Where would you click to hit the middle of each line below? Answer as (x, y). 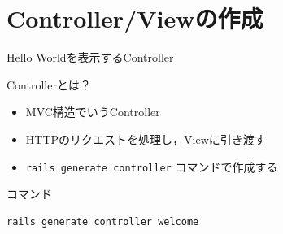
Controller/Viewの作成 (135, 18)
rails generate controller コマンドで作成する (152, 166)
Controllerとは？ (49, 84)
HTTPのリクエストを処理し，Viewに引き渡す (146, 139)
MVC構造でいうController (93, 112)
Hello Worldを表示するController (90, 57)
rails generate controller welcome (103, 221)
